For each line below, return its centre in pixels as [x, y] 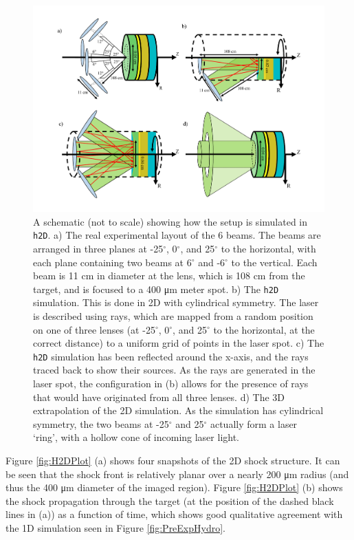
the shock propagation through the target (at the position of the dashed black [170, 500]
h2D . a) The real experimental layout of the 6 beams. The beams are [177, 235]
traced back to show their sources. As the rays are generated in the [174, 370]
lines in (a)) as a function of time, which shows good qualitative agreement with [174, 514]
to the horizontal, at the [264, 329]
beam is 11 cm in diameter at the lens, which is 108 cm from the [169, 276]
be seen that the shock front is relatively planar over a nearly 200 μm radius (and [177, 474]
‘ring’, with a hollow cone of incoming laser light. [136, 437]
